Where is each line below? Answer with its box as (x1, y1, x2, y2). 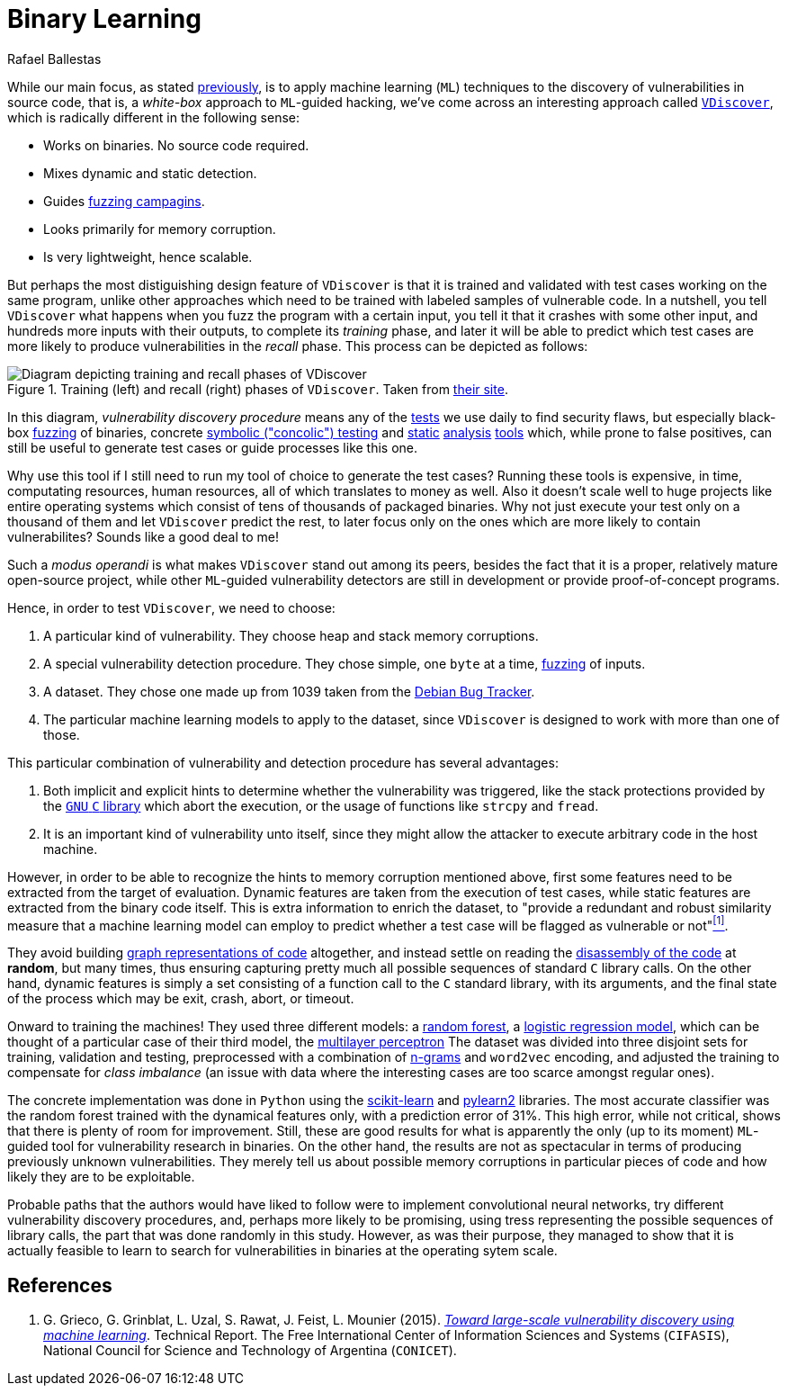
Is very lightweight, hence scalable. (43, 248, 253, 265)
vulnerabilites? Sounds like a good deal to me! (7, 528, 279, 544)
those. (43, 726, 80, 742)
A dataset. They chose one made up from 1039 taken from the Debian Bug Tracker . (43, 683, 535, 699)
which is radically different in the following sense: (7, 109, 300, 125)
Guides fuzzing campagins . (43, 193, 205, 209)
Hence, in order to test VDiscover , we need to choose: (7, 599, 336, 616)
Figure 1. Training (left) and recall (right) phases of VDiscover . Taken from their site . (7, 381, 508, 397)
